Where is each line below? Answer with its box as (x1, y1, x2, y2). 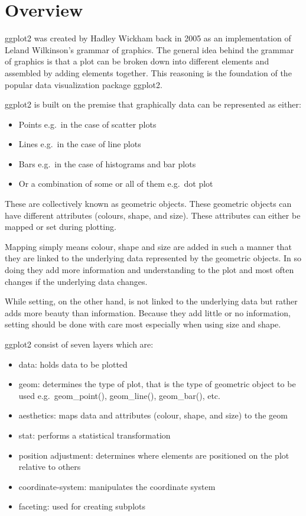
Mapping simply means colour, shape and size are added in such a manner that (5, 240, 292, 252)
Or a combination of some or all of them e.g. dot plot (18, 177, 213, 190)
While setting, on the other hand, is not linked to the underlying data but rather (5, 295, 298, 307)
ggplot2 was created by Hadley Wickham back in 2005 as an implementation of (5, 32, 291, 44)
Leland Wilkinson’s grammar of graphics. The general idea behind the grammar (5, 43, 294, 56)
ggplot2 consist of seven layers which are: (5, 338, 154, 350)
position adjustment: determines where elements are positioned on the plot (18, 449, 289, 461)
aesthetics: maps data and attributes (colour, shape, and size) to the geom (18, 409, 288, 421)
